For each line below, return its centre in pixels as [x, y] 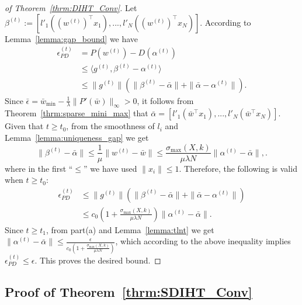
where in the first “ [39, 168]
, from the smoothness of [110, 126]
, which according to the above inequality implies [203, 241]
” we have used [110, 168]
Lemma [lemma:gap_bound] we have [72, 38]
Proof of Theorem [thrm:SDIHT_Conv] [129, 291]
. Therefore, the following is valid [238, 168]
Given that [24, 126]
